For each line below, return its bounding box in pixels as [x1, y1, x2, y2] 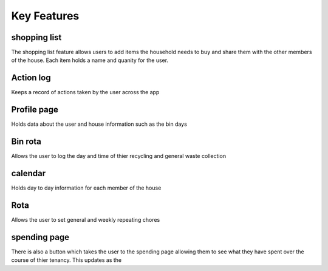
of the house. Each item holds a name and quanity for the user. [11, 57, 169, 64]
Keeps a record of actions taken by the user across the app [11, 89, 160, 96]
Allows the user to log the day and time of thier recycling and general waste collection [11, 153, 227, 160]
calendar [11, 168, 46, 179]
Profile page [11, 105, 59, 115]
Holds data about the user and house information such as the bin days [11, 120, 188, 128]
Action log [11, 73, 51, 83]
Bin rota [11, 137, 42, 147]
